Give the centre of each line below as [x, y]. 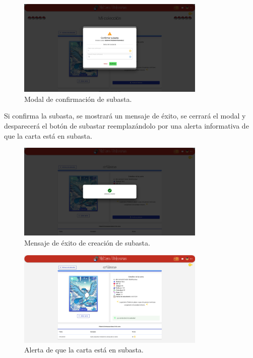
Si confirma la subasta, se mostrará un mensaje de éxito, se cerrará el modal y [125, 116]
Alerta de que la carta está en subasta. [84, 350]
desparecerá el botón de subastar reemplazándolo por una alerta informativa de [126, 126]
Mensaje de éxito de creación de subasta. [87, 243]
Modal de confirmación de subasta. [78, 99]
